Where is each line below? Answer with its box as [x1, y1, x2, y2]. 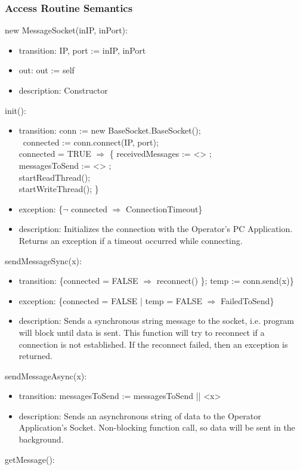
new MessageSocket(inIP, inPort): [5, 24, 128, 36]
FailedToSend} [221, 294, 274, 307]
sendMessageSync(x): [5, 254, 82, 267]
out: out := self [18, 64, 75, 76]
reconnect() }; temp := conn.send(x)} [156, 274, 294, 287]
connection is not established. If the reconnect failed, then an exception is [18, 338, 288, 350]
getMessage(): [5, 453, 55, 465]
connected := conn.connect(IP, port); [23, 135, 159, 148]
